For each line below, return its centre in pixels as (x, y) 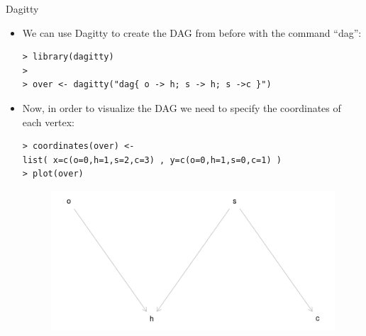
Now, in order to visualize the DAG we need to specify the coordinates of (182, 107)
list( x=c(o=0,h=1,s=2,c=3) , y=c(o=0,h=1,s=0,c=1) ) (152, 160)
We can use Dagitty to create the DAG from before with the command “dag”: (192, 32)
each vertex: (48, 122)
